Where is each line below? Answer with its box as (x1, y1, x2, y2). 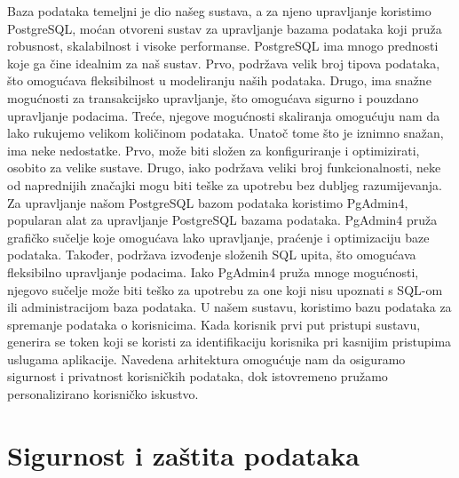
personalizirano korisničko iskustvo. (7, 385, 199, 403)
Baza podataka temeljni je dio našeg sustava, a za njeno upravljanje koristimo (7, 2, 431, 20)
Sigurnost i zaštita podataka (7, 436, 360, 473)
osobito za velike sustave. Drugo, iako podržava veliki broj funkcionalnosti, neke (7, 158, 441, 177)
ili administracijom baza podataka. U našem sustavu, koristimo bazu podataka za (7, 298, 452, 316)
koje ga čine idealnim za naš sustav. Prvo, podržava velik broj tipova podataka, (7, 53, 440, 72)
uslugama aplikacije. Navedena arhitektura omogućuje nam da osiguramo (7, 349, 406, 368)
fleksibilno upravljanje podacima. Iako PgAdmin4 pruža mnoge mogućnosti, (7, 262, 419, 281)
